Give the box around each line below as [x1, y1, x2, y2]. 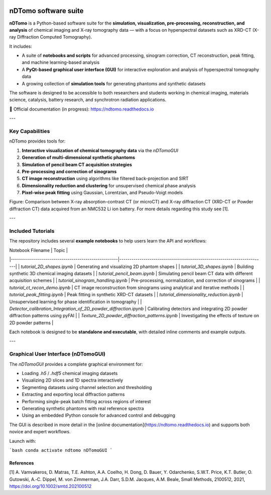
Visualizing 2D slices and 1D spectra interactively [22, 377, 123, 384]
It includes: [9, 43, 32, 49]
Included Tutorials [9, 227, 55, 234]
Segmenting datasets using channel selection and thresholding [22, 384, 153, 390]
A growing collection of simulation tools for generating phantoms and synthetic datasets [22, 80, 206, 86]
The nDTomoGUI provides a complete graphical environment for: [9, 361, 143, 367]
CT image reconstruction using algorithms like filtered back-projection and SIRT [22, 176, 189, 182]
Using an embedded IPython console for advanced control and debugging [22, 412, 176, 419]
